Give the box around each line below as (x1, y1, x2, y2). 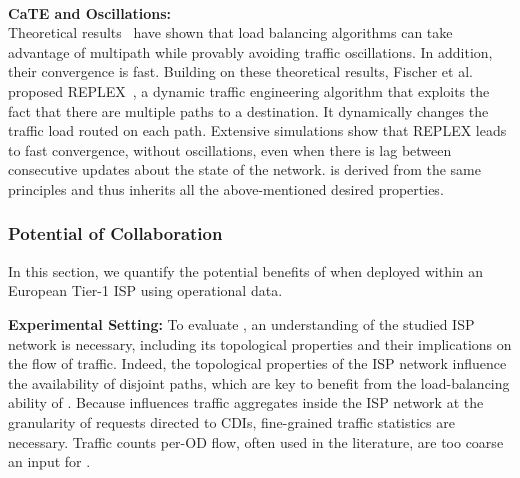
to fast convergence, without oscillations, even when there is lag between (8, 139, 452, 160)
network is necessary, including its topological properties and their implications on (8, 333, 512, 354)
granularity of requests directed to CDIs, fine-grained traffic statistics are (8, 411, 455, 432)
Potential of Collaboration (8, 221, 223, 246)
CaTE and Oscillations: (8, 2, 172, 23)
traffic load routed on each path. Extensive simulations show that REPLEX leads (8, 120, 507, 141)
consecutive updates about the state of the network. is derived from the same (8, 159, 481, 180)
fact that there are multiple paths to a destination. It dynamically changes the (8, 100, 489, 121)
